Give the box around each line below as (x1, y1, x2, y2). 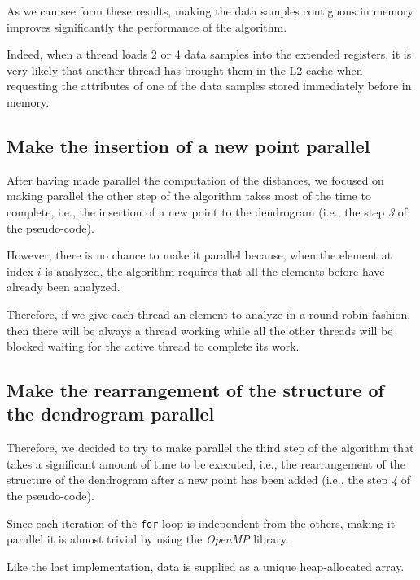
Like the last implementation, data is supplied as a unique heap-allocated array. (7, 557, 405, 574)
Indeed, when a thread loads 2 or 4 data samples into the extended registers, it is (7, 46, 412, 63)
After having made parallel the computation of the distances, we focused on (7, 171, 384, 188)
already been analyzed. (7, 278, 120, 295)
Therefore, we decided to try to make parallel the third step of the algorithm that (7, 439, 414, 456)
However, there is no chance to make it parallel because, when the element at (7, 246, 392, 264)
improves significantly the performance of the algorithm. (7, 18, 287, 35)
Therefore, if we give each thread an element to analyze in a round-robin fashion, (7, 305, 411, 322)
